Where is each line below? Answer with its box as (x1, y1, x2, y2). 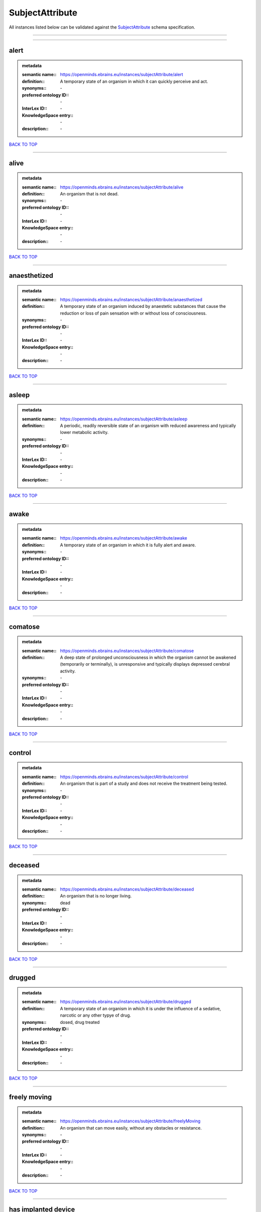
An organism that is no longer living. (60, 893, 132, 899)
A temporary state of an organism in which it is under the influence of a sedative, (60, 1005, 221, 1011)
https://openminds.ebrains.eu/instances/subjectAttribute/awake (60, 535, 188, 541)
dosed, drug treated (60, 1019, 100, 1025)
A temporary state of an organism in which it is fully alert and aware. (60, 542, 196, 548)
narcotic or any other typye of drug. (60, 1012, 131, 1018)
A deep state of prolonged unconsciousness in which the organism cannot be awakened (60, 654, 236, 660)
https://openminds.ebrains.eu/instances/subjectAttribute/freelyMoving (60, 1118, 201, 1124)
